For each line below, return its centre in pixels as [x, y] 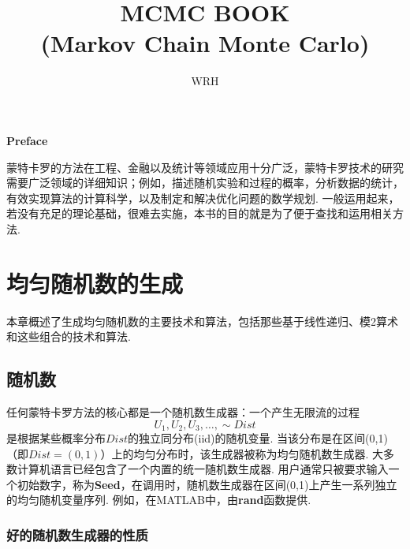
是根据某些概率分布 [56, 438]
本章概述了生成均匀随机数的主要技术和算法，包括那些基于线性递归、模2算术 [202, 321]
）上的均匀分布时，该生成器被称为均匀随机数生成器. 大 [242, 453]
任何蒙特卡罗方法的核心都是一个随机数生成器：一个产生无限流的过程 [183, 411]
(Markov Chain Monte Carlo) [205, 43]
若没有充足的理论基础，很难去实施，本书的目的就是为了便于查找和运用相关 [199, 213]
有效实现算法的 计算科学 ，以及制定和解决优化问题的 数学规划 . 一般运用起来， [203, 198]
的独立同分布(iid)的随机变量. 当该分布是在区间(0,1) [258, 438]
